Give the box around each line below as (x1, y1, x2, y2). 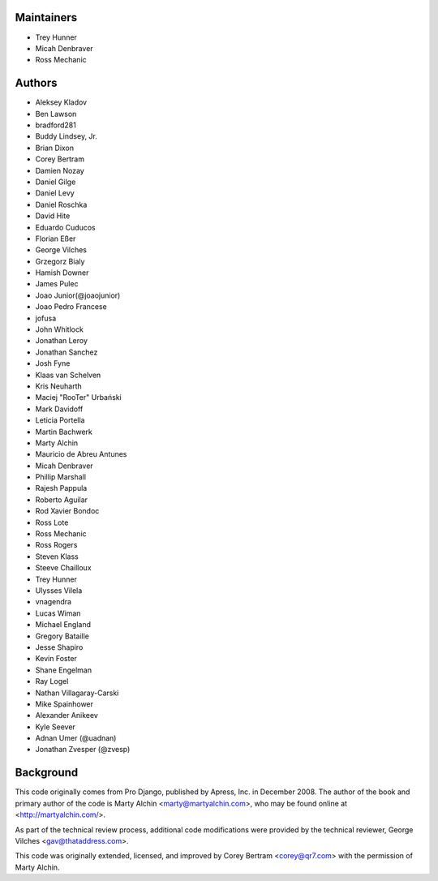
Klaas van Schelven (35, 370, 101, 380)
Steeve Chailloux (35, 563, 92, 573)
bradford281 (35, 120, 76, 130)
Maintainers (15, 11, 78, 24)
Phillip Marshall (35, 472, 87, 482)
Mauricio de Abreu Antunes (35, 449, 127, 459)
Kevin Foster (35, 654, 77, 664)
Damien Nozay (35, 165, 84, 175)
